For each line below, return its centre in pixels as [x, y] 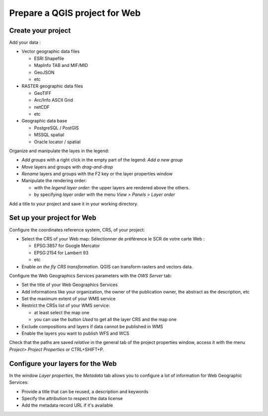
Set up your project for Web [53, 218]
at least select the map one [62, 312]
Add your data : [25, 43]
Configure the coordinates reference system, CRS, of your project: [77, 230]
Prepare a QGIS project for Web [75, 13]
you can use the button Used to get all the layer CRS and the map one [105, 319]
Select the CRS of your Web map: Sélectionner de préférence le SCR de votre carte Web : [113, 238]
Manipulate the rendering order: [54, 180]
